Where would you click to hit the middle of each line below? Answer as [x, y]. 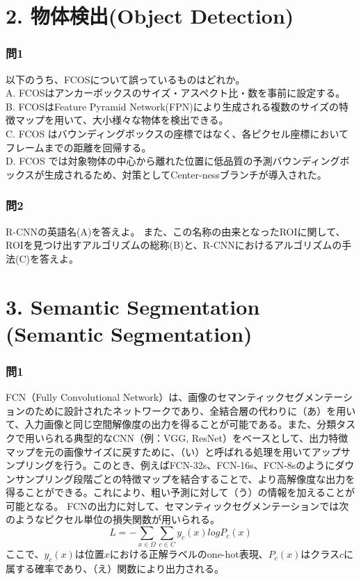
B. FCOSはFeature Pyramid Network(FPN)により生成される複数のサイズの [172, 106]
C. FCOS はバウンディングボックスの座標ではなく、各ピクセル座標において [177, 133]
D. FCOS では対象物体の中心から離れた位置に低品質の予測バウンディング [173, 161]
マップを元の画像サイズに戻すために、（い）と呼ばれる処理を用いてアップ [173, 451]
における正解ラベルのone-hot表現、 [189, 554]
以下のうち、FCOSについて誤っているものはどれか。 [126, 79]
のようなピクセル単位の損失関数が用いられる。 [113, 519]
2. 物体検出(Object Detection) [150, 16]
